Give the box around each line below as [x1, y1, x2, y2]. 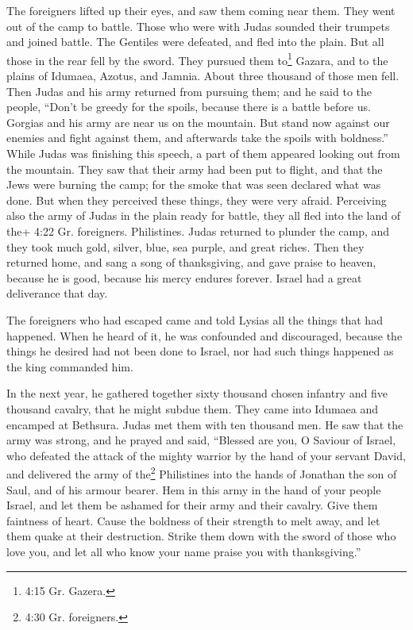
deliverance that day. [6, 285, 108, 302]
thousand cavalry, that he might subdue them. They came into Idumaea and [6, 400, 379, 417]
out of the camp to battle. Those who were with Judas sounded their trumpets [6, 17, 390, 34]
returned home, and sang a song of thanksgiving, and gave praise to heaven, [6, 254, 376, 271]
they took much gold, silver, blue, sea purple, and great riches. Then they [6, 238, 365, 255]
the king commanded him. [6, 358, 133, 375]
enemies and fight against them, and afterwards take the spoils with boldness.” [6, 129, 388, 146]
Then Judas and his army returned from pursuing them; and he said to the [6, 83, 372, 99]
